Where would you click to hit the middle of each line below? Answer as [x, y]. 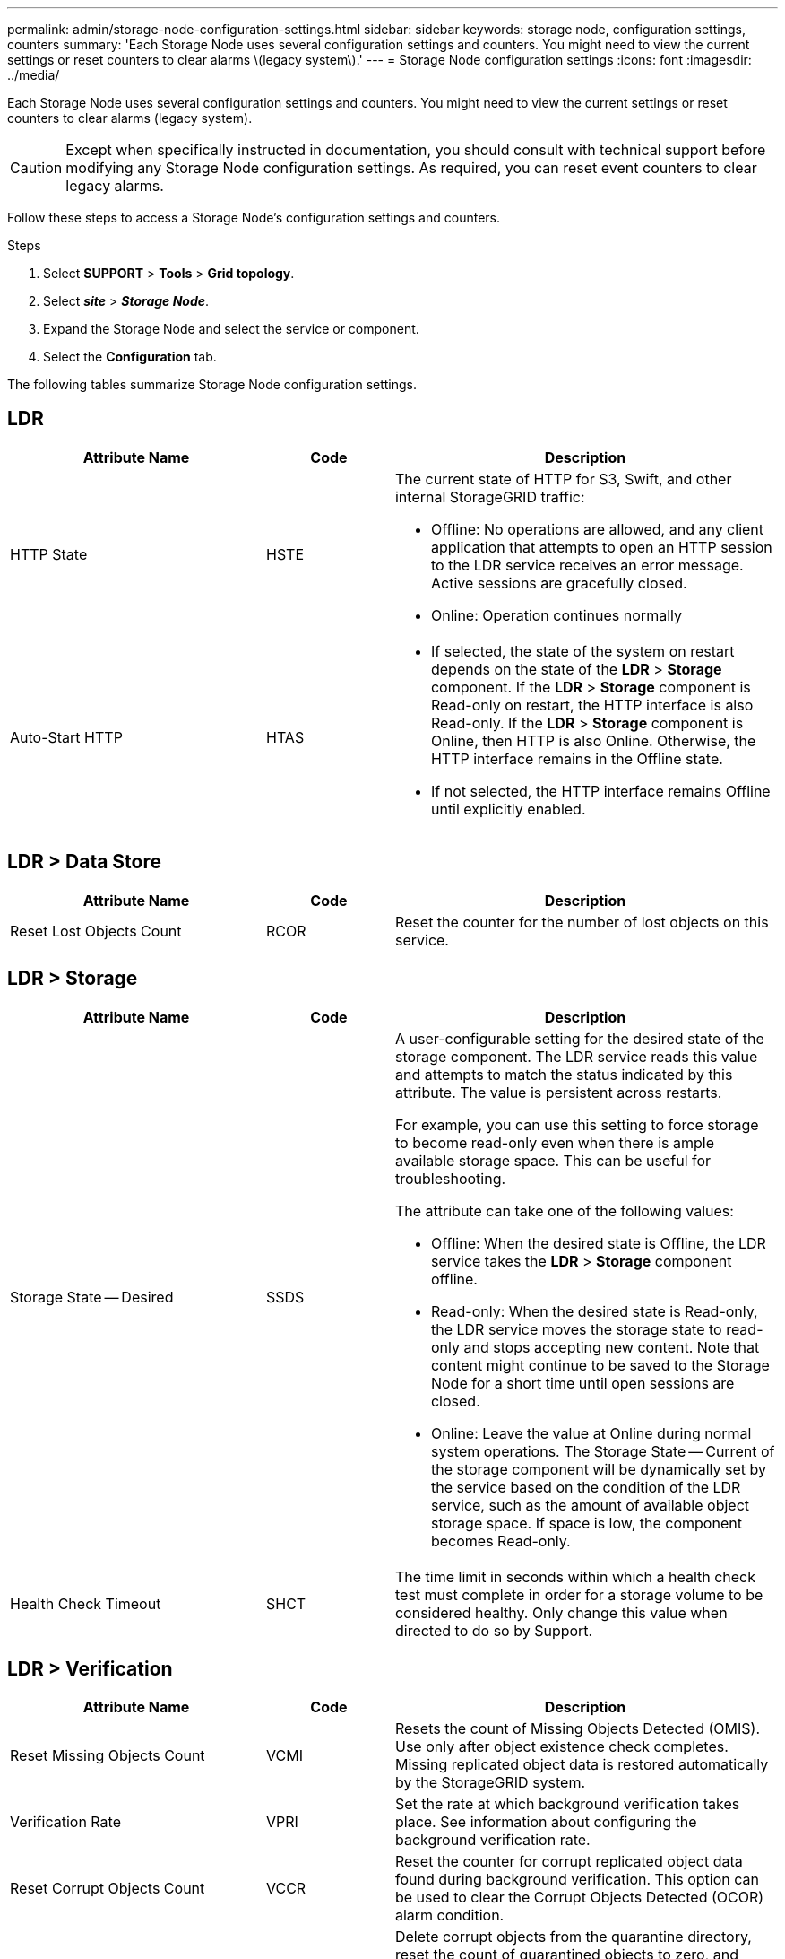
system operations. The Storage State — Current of [603, 1451]
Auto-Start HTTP [66, 737]
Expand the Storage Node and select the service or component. [231, 329]
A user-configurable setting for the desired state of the [579, 1038]
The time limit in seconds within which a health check [575, 1576]
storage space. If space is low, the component [586, 1523]
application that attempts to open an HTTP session [601, 547]
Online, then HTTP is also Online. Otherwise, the [593, 740]
